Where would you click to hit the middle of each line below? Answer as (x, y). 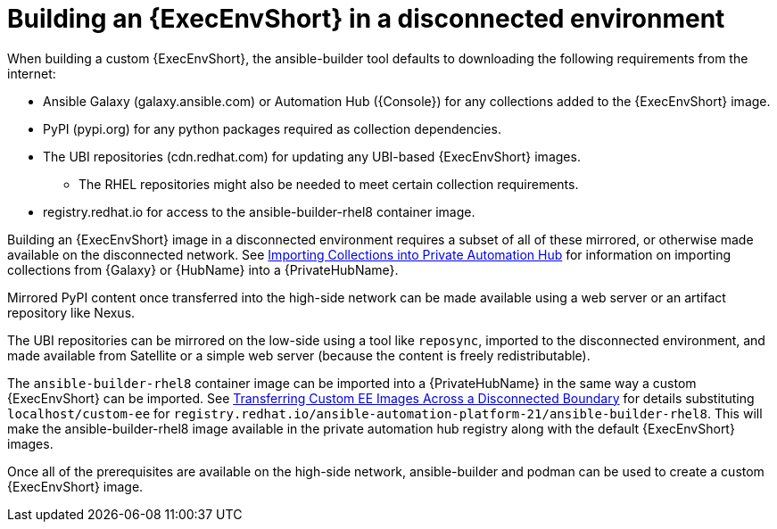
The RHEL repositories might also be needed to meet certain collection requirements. (329, 184)
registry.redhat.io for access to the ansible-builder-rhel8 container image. (259, 211)
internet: (32, 73)
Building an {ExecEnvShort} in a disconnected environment (366, 19)
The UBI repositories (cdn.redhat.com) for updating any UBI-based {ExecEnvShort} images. (312, 156)
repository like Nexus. (71, 312)
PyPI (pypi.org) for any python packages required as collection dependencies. (272, 128)
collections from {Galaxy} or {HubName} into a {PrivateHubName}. (203, 269)
